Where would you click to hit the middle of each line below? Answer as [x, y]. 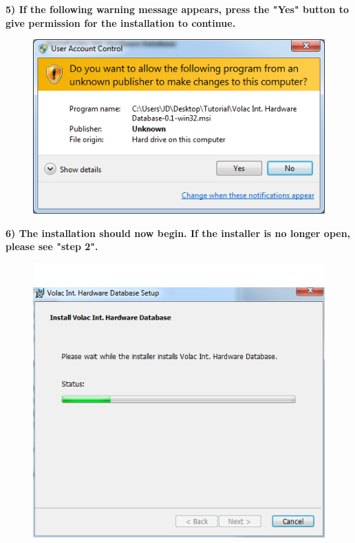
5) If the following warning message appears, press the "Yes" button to [177, 9]
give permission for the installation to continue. [121, 22]
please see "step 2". [52, 246]
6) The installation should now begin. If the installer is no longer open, [178, 233]
